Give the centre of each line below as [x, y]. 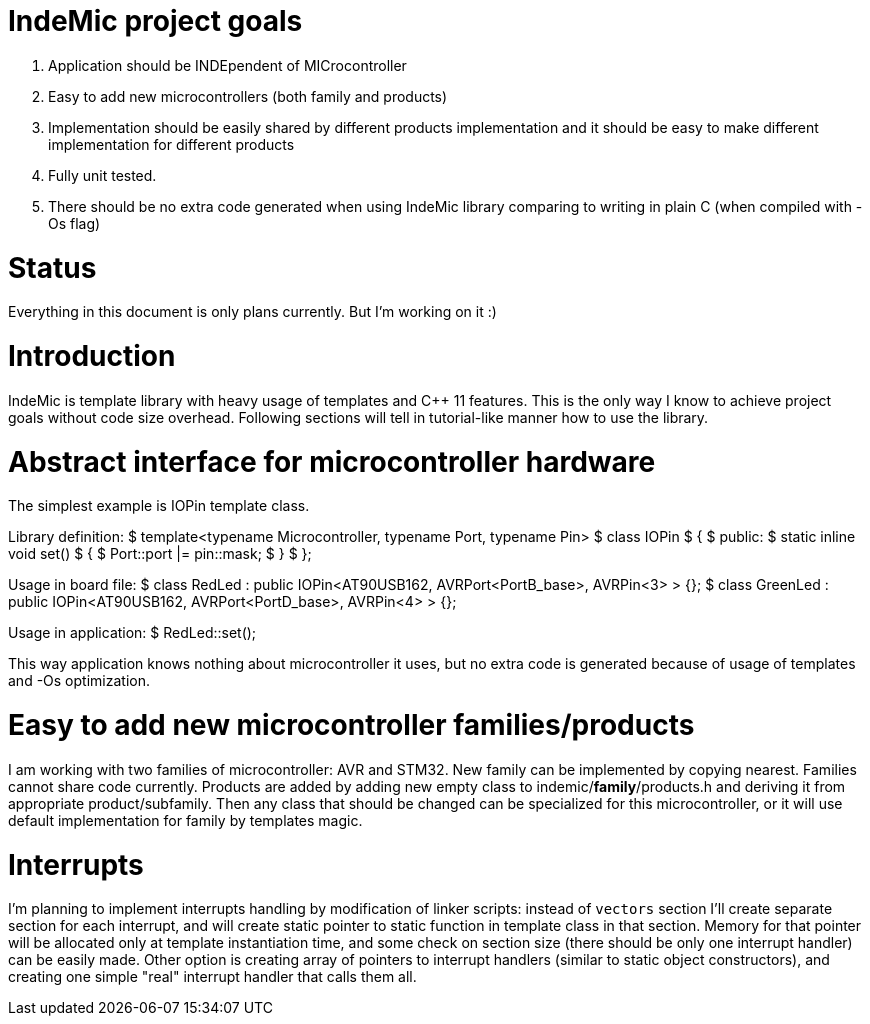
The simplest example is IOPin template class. [159, 506]
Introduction [92, 356]
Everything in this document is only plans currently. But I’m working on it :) [252, 312]
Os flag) [74, 223]
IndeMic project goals [155, 21]
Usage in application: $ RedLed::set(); [132, 633]
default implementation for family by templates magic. [185, 820]
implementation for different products [171, 144]
